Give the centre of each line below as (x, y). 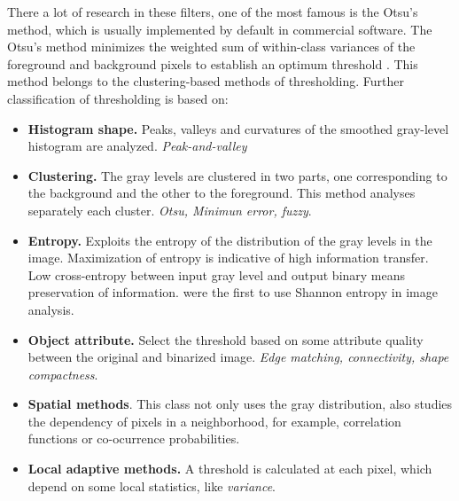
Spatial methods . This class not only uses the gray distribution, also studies (240, 404)
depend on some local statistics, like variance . (152, 485)
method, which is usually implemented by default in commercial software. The (220, 29)
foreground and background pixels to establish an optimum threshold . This (213, 63)
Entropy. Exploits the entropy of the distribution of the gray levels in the (230, 240)
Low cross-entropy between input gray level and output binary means (217, 274)
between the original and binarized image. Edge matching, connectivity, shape (238, 357)
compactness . (63, 374)
